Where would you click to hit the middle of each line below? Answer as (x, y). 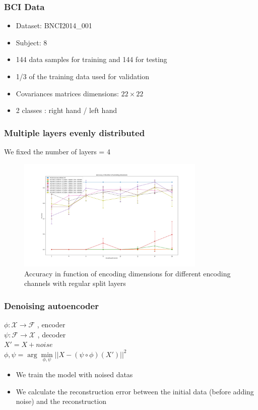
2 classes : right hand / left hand (66, 110)
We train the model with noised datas (74, 374)
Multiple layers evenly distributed (75, 132)
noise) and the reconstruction (61, 401)
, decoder (52, 334)
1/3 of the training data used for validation (83, 76)
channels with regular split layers (75, 283)
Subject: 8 (31, 42)
